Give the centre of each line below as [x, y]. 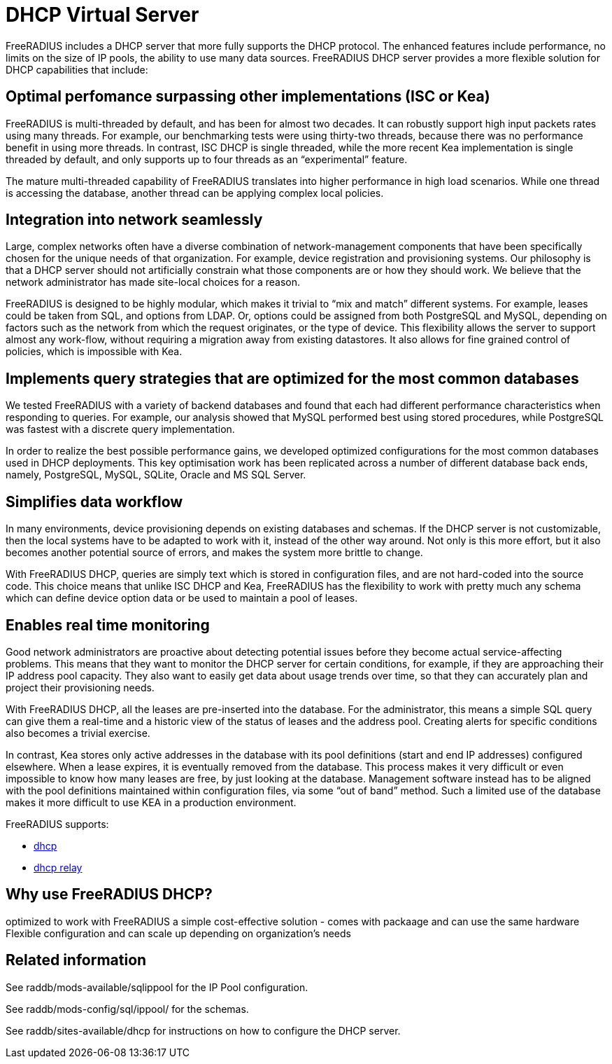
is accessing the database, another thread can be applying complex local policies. [195, 193]
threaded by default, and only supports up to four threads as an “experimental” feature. [207, 159]
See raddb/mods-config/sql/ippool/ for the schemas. [127, 1009]
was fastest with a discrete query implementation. [120, 429]
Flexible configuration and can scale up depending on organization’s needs [178, 933]
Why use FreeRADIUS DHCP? [109, 894]
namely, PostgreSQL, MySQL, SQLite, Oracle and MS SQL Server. [156, 475]
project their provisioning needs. [80, 687]
